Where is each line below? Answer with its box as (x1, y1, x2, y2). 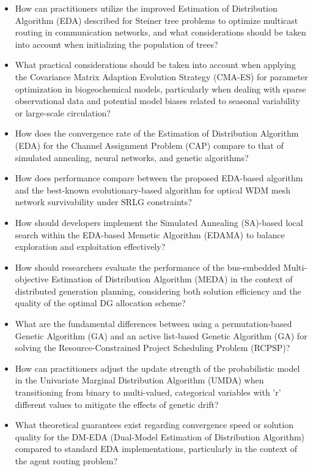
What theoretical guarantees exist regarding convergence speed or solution (15, 418, 293, 431)
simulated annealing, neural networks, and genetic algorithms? (15, 151, 249, 164)
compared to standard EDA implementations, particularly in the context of (15, 442, 297, 455)
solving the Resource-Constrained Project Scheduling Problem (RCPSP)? (15, 341, 290, 354)
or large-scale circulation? (15, 106, 111, 119)
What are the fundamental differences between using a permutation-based (15, 317, 292, 330)
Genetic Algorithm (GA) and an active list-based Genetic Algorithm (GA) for (15, 329, 307, 342)
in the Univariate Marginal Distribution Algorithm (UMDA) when (15, 374, 264, 386)
